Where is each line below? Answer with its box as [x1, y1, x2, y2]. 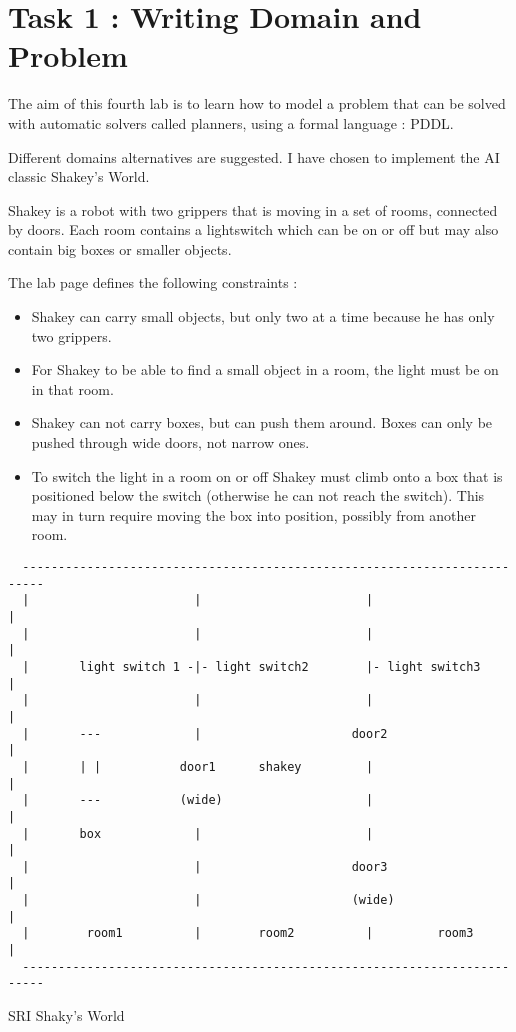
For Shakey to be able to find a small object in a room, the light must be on [31, 359, 499, 380]
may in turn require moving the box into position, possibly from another [31, 504, 477, 525]
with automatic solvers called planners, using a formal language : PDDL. [8, 112, 454, 133]
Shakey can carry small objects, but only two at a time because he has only [31, 306, 495, 327]
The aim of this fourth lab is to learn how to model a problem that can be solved [8, 93, 506, 114]
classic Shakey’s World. [8, 166, 150, 187]
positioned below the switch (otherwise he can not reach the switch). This [31, 485, 485, 506]
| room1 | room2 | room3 [22, 926, 474, 941]
